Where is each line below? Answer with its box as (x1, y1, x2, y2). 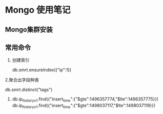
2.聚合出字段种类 (5, 77, 39, 83)
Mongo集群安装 (5, 25, 53, 34)
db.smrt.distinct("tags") (5, 87, 53, 93)
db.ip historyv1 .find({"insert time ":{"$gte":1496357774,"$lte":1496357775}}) (12, 96, 159, 103)
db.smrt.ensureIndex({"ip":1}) (12, 67, 72, 73)
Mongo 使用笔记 (5, 4, 71, 16)
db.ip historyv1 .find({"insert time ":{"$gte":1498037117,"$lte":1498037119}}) (12, 103, 156, 110)
